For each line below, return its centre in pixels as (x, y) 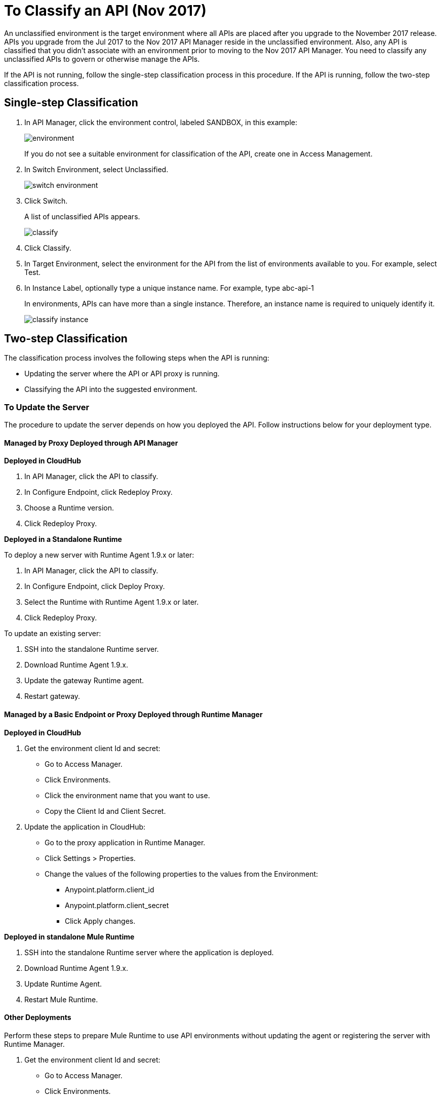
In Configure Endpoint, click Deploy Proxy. (95, 586)
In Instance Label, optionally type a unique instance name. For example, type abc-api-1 (169, 288)
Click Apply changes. (100, 921)
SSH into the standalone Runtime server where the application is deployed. (149, 952)
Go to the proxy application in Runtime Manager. (125, 842)
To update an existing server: (53, 634)
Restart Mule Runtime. (61, 999)
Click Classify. (48, 248)
